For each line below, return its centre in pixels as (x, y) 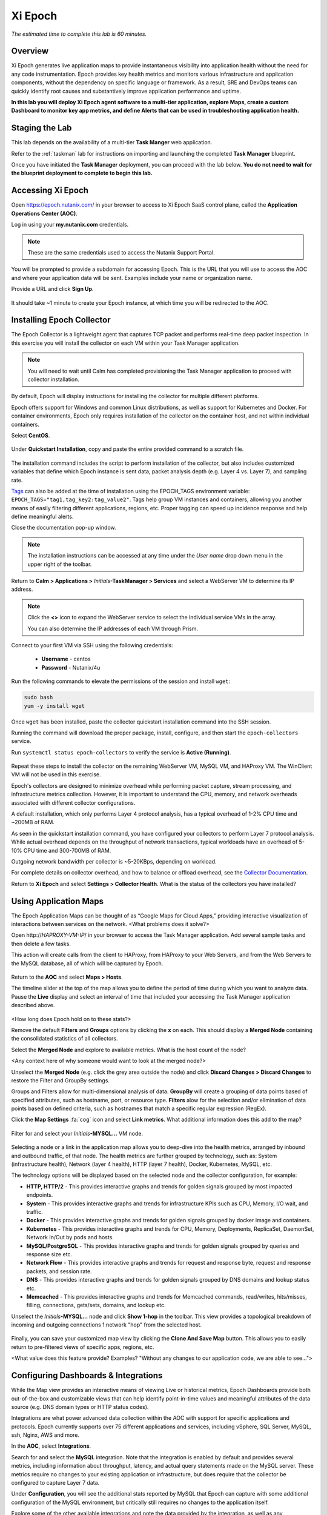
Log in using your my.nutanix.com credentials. (70, 225)
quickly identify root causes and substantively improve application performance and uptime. (126, 91)
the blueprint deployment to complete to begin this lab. (82, 173)
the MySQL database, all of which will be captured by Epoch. (87, 963)
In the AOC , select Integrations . (51, 1446)
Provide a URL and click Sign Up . (52, 289)
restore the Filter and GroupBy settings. (61, 1080)
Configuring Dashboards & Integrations (87, 1376)
